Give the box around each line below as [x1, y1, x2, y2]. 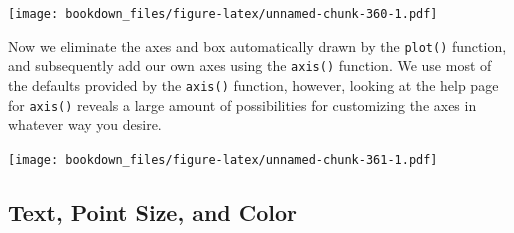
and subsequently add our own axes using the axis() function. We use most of [8, 55, 492, 76]
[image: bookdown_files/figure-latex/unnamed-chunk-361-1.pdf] [8, 152, 438, 167]
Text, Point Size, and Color [8, 196, 298, 227]
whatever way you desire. [8, 114, 162, 135]
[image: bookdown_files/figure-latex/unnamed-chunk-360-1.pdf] [8, 7, 438, 21]
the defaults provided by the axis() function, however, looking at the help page [8, 74, 499, 95]
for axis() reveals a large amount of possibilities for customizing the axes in [8, 94, 477, 115]
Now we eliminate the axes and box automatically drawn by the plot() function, [8, 35, 507, 56]
